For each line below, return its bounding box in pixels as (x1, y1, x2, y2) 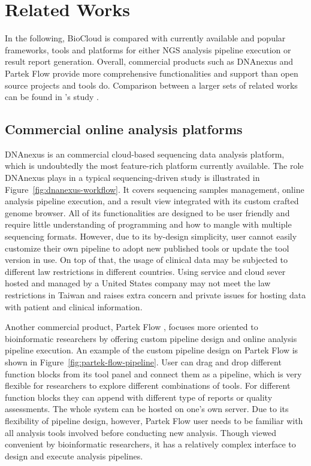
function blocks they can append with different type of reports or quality (5, 391, 273, 403)
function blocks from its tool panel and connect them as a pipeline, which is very (5, 367, 302, 380)
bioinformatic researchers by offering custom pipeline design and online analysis (5, 332, 297, 344)
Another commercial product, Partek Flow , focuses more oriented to (5, 320, 258, 333)
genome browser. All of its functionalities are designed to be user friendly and (5, 206, 290, 219)
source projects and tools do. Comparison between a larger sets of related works (5, 78, 298, 91)
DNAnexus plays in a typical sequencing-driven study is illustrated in (5, 171, 260, 184)
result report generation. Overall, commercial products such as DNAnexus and (5, 55, 294, 68)
